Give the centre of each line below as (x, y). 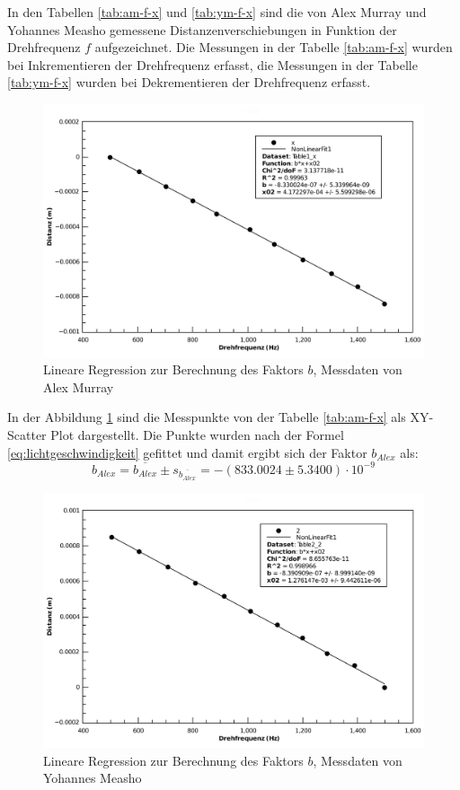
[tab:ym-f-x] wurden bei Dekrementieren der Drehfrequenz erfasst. (189, 82)
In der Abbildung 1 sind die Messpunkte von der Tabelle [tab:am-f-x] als (207, 417)
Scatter (27, 434)
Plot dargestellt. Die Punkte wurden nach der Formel (197, 434)
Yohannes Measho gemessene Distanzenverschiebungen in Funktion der (202, 29)
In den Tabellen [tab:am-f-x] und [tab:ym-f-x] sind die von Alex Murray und (217, 12)
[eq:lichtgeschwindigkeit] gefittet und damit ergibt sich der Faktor (187, 452)
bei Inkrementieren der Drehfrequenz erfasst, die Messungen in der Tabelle (212, 64)
